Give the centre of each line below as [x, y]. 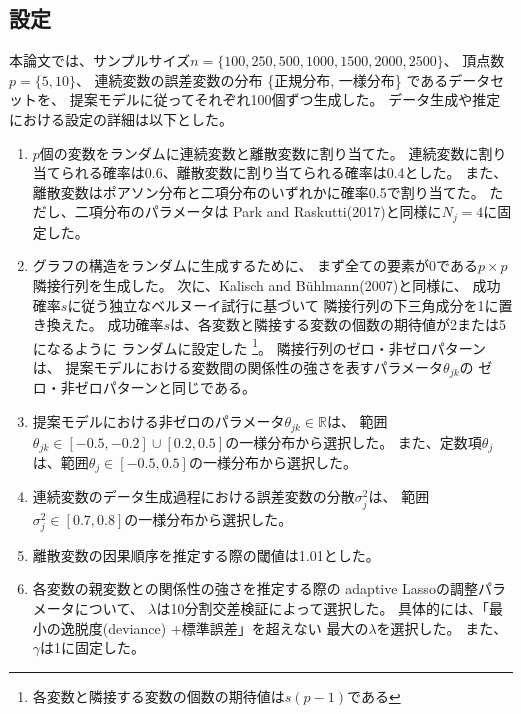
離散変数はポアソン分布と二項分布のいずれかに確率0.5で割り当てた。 [258, 191]
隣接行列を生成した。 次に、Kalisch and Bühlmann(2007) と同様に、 [250, 285]
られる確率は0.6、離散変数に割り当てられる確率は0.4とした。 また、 [284, 172]
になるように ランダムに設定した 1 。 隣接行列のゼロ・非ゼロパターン [259, 346]
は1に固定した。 [93, 647]
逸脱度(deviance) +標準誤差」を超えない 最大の [214, 627]
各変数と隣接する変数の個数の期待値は [158, 695]
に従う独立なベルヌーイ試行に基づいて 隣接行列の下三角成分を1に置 [290, 304]
